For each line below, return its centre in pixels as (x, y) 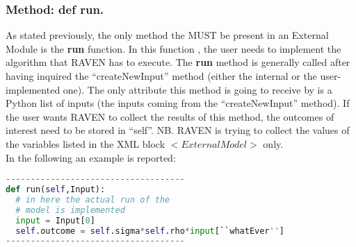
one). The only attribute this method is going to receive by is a (197, 89)
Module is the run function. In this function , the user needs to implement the (173, 48)
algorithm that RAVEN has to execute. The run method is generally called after (178, 62)
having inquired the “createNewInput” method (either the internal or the (161, 76)
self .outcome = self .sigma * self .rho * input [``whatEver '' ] (150, 231)
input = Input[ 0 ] (55, 220)
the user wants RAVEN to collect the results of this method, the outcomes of (170, 116)
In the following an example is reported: (91, 157)
